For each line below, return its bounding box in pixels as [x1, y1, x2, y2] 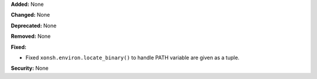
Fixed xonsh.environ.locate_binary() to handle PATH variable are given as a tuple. [25, 54, 240, 61]
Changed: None [11, 12, 50, 19]
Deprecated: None [11, 22, 57, 29]
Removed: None [11, 33, 51, 40]
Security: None [11, 64, 49, 72]
